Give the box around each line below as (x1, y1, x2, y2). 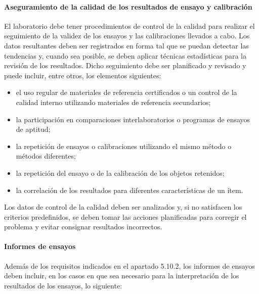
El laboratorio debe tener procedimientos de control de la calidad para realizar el (4, 20, 255, 31)
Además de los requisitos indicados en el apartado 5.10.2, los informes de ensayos (4, 260, 255, 271)
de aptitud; (16, 124, 51, 134)
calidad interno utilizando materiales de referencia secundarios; (16, 96, 211, 107)
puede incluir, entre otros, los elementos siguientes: (4, 70, 161, 80)
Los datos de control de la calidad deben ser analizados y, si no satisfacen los (4, 202, 242, 212)
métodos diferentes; (16, 151, 76, 161)
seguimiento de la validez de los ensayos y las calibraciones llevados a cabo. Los (4, 30, 250, 41)
